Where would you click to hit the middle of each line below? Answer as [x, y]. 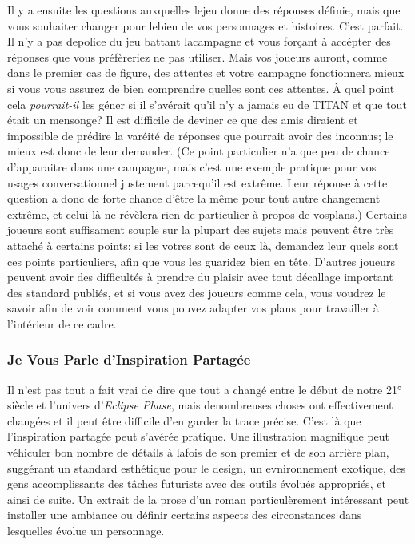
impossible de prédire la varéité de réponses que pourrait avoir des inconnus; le [200, 135]
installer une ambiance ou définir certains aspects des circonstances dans [185, 515]
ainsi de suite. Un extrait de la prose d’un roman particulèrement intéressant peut [208, 499]
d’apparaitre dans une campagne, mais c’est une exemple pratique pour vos [192, 166]
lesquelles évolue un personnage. [86, 531]
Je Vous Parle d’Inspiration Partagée [129, 359]
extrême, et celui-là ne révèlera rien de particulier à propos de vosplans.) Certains [207, 214]
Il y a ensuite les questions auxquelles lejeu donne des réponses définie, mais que [204, 10]
